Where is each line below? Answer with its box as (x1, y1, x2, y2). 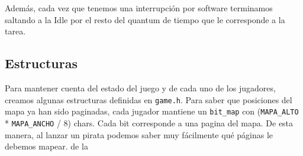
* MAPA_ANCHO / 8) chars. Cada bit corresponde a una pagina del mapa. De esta (5, 116, 294, 129)
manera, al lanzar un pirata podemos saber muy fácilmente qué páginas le (5, 128, 273, 141)
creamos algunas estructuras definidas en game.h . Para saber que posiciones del (5, 93, 292, 106)
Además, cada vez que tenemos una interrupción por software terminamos (5, 2, 273, 14)
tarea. (5, 25, 26, 37)
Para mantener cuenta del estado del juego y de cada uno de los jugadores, (5, 81, 276, 94)
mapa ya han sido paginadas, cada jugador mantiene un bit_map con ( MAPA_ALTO (5, 105, 299, 117)
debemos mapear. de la (5, 140, 88, 152)
